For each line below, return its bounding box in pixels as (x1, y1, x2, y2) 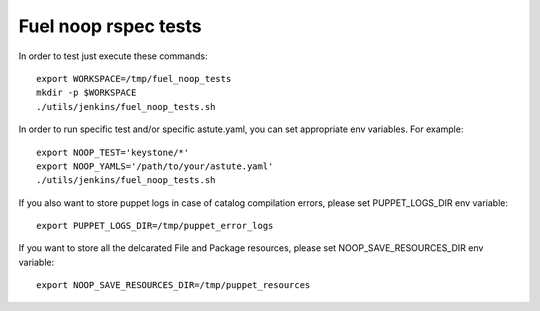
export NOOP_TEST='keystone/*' (36, 146, 190, 158)
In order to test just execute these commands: (18, 50, 208, 62)
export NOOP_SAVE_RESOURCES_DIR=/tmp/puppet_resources (36, 280, 311, 291)
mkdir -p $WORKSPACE (36, 87, 137, 99)
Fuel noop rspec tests (18, 15, 202, 37)
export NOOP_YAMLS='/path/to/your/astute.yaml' (36, 160, 274, 172)
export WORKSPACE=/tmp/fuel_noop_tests (36, 73, 232, 84)
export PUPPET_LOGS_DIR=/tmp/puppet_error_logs (36, 220, 274, 232)
